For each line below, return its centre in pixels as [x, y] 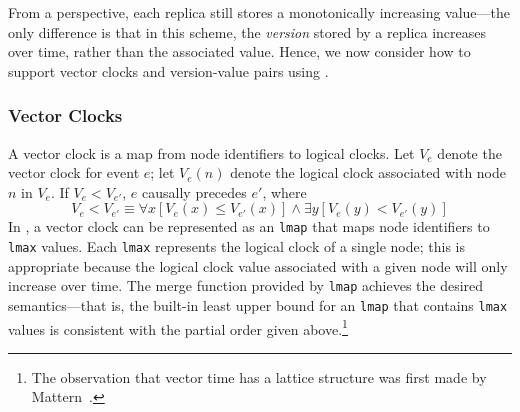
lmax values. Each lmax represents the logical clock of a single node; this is [236, 246]
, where [284, 191]
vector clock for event [74, 172]
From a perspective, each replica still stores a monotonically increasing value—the [259, 12]
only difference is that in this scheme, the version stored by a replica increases [247, 31]
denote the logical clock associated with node [368, 172]
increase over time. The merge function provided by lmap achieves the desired [246, 285]
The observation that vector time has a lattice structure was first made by [259, 376]
